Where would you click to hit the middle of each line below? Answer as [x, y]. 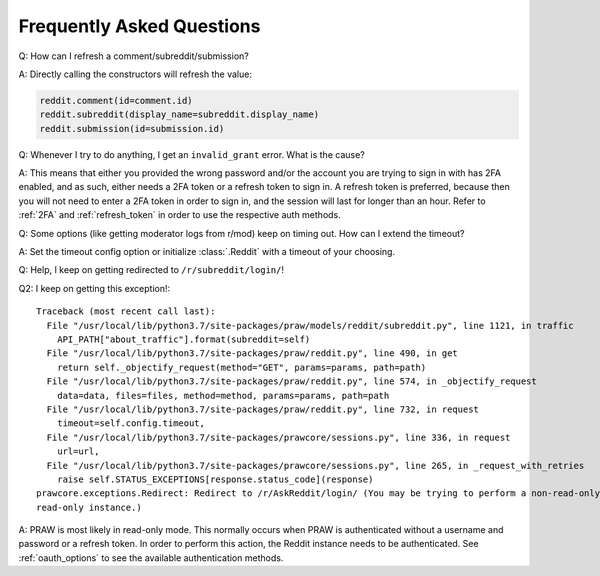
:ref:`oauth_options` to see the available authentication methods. [151, 557]
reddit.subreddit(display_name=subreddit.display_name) [179, 114]
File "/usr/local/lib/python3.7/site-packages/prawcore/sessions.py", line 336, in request [278, 437]
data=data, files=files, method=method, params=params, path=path [223, 395]
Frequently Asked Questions [139, 26]
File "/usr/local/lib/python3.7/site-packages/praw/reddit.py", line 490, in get [252, 353]
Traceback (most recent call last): [126, 311]
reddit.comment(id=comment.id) [116, 100]
